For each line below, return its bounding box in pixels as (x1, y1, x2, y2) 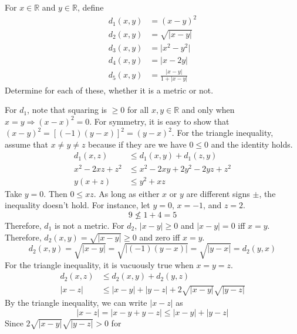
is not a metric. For (54, 219, 124, 231)
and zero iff (139, 231, 180, 243)
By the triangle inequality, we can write (5, 296, 147, 309)
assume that (5, 138, 49, 150)
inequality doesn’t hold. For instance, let (5, 199, 150, 211)
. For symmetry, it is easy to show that (89, 115, 230, 127)
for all (127, 103, 149, 116)
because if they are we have (88, 138, 187, 150)
